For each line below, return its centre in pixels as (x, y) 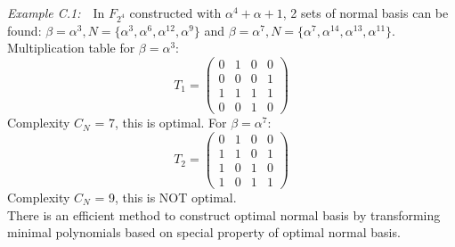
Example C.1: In (56, 12)
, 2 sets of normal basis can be (366, 12)
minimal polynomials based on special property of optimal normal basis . (204, 232)
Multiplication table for (71, 48)
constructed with (175, 12)
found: (24, 30)
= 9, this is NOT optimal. (166, 197)
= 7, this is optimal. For (161, 123)
